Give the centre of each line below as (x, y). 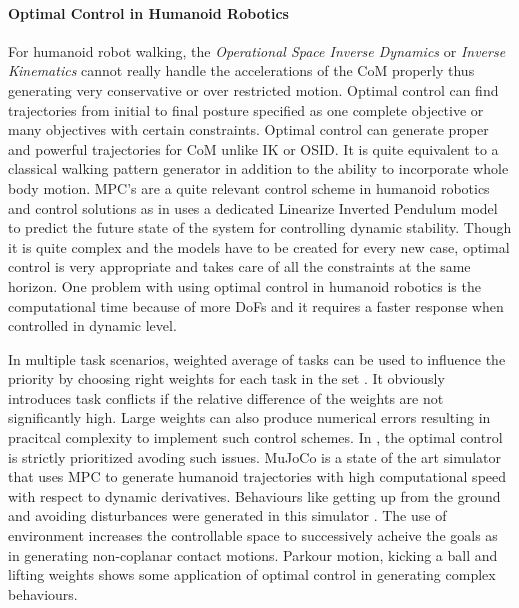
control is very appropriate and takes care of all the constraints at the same (239, 266)
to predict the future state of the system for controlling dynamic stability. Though (260, 227)
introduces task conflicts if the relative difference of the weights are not (226, 397)
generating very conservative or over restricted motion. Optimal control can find (253, 89)
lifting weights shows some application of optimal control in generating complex (252, 574)
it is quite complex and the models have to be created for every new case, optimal (259, 246)
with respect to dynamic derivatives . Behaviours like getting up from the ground (254, 495)
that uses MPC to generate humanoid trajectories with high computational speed (257, 476)
